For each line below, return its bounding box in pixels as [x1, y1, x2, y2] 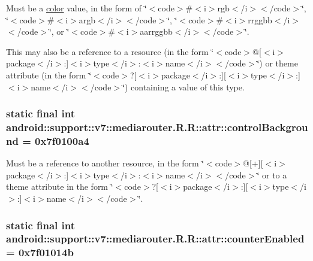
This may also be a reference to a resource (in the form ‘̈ [6, 45, 214, 57]
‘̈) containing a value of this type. [122, 80, 245, 93]
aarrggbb [140, 25, 173, 38]
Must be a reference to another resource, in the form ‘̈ [6, 157, 204, 169]
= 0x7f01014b [6, 245, 74, 260]
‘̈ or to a [257, 168, 287, 181]
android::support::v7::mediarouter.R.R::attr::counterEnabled [6, 231, 305, 246]
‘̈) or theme [257, 57, 298, 69]
